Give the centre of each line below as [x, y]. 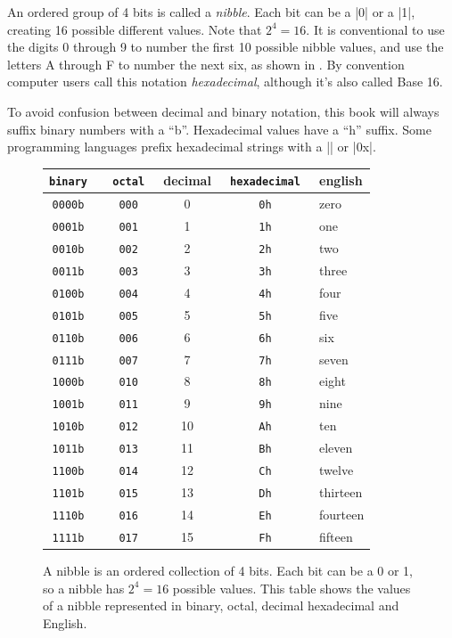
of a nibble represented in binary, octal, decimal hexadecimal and [221, 605]
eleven [336, 448]
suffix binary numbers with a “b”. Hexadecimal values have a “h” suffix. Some [219, 129]
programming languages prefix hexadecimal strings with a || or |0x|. [192, 147]
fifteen [336, 536]
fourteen [342, 514]
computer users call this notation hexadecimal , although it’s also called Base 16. [225, 82]
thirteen [341, 491]
